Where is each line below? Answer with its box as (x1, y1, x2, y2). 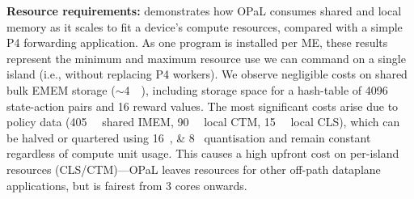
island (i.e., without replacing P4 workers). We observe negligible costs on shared (6, 66, 408, 83)
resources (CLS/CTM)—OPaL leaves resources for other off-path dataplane (6, 160, 381, 177)
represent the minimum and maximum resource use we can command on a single (6, 49, 406, 66)
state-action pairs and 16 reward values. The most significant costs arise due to (6, 97, 399, 114)
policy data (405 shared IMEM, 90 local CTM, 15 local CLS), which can (6, 113, 400, 130)
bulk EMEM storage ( (6, 81, 116, 98)
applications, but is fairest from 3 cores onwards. (6, 176, 247, 193)
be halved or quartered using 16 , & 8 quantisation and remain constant (6, 129, 371, 146)
